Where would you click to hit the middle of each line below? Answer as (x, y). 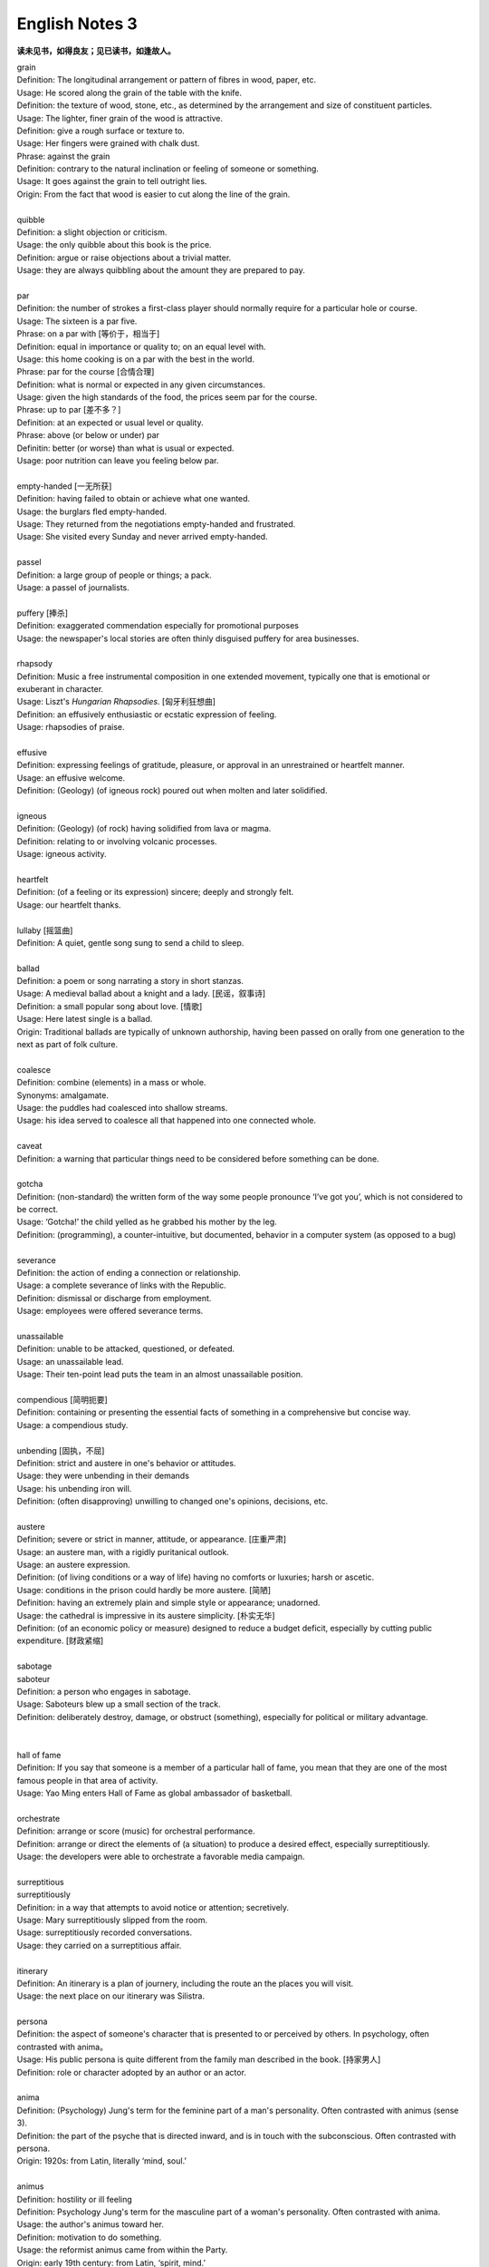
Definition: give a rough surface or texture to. (101, 131)
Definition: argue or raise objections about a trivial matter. (124, 258)
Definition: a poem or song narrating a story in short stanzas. (130, 981)
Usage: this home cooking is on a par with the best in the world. (136, 359)
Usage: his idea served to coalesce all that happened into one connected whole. (167, 1121)
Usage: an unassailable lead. (70, 1361)
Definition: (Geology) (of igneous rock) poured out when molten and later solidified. (172, 791)
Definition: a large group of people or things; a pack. (114, 575)
